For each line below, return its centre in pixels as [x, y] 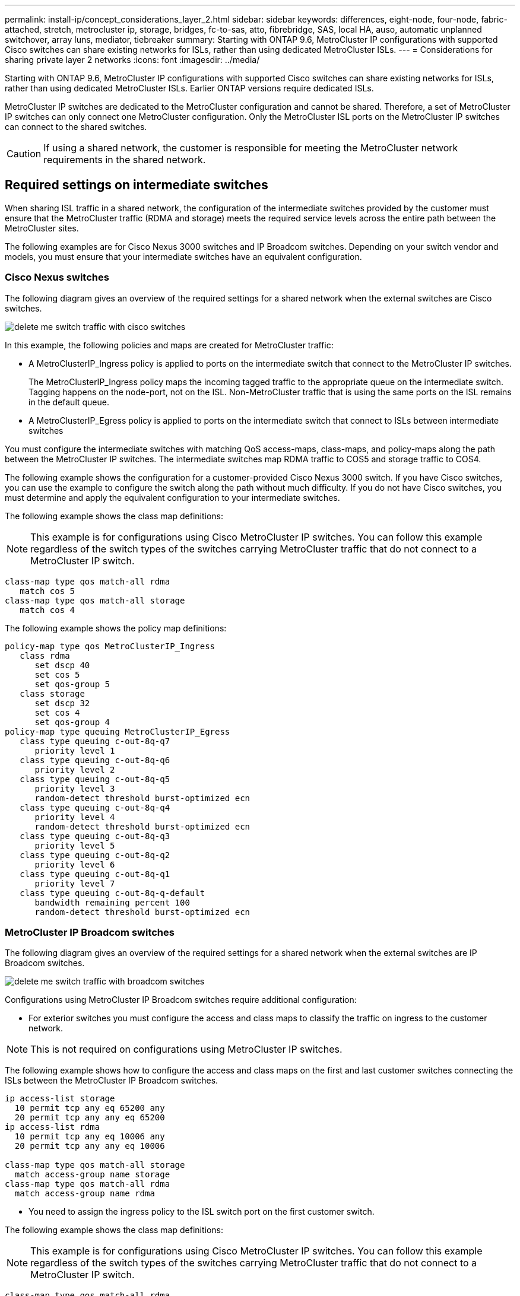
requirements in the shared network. [125, 160]
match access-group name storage [92, 1175]
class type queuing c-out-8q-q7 [95, 741]
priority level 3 [75, 788]
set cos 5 [57, 674]
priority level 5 [75, 845]
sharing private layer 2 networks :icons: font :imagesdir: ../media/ [132, 60]
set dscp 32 [62, 703]
